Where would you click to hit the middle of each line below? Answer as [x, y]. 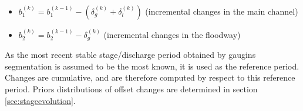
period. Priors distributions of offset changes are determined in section [131, 89]
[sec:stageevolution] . [40, 100]
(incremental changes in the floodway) [172, 34]
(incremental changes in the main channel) [222, 11]
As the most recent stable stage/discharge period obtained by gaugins [130, 55]
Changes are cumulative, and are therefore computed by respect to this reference [150, 77]
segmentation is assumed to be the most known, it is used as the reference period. [152, 66]
